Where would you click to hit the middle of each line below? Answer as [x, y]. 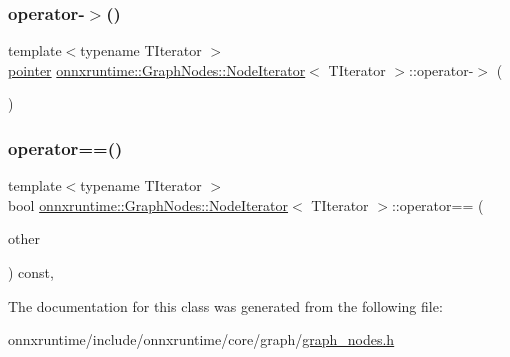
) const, [31, 272]
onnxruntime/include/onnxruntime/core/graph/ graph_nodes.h [201, 339]
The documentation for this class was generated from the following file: [225, 305]
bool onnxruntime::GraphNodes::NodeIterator [148, 204]
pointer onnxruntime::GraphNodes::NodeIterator [157, 69]
